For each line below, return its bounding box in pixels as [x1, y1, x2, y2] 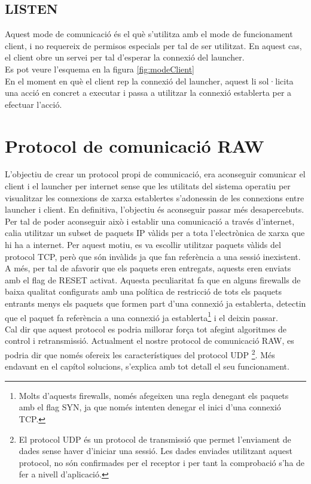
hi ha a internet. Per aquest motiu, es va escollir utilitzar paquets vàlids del [5, 238, 281, 251]
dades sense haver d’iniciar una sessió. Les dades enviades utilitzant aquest [19, 444, 292, 457]
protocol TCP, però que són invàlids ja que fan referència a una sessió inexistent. [5, 250, 301, 262]
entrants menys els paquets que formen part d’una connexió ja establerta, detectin [5, 297, 306, 310]
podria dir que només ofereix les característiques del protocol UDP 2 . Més [5, 347, 275, 361]
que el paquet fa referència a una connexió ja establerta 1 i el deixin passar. [5, 309, 278, 323]
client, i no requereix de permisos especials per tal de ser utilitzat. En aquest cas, [5, 39, 302, 52]
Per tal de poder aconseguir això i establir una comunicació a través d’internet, [5, 214, 295, 227]
